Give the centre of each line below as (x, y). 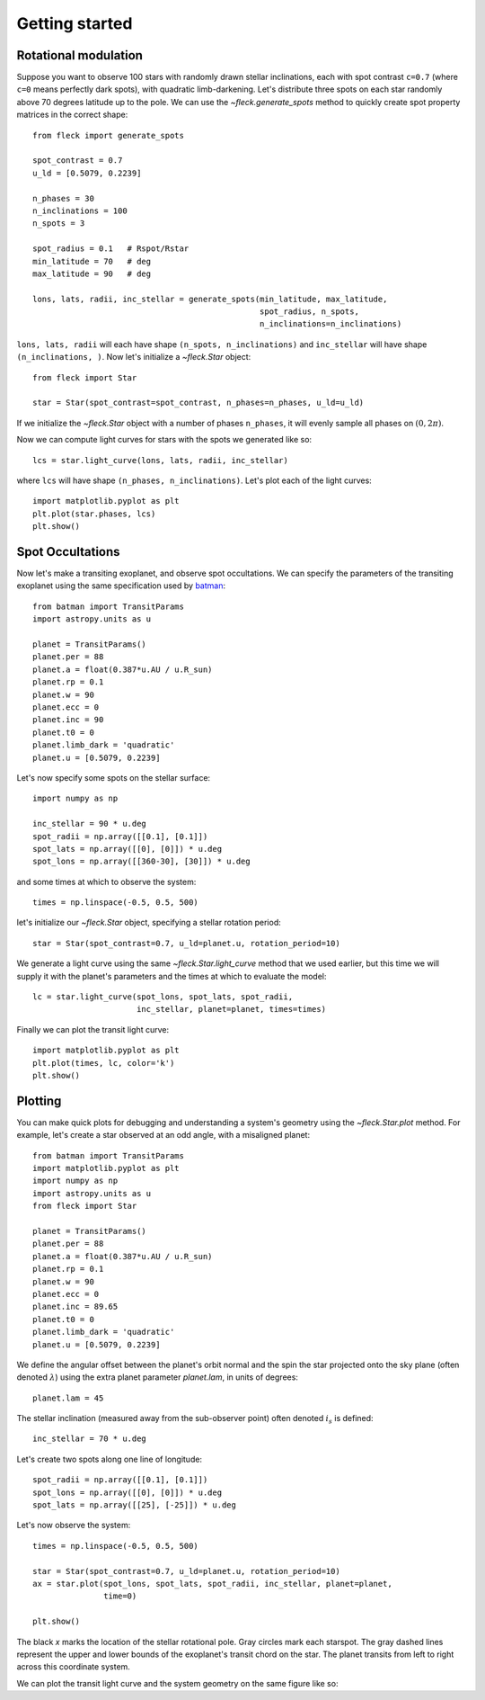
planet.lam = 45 (68, 1398)
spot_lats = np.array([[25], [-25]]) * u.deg (135, 1505)
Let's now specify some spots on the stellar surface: (114, 777)
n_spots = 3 (59, 224)
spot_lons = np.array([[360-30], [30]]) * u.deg (141, 862)
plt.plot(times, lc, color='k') (104, 1063)
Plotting (39, 1101)
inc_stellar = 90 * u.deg (90, 824)
